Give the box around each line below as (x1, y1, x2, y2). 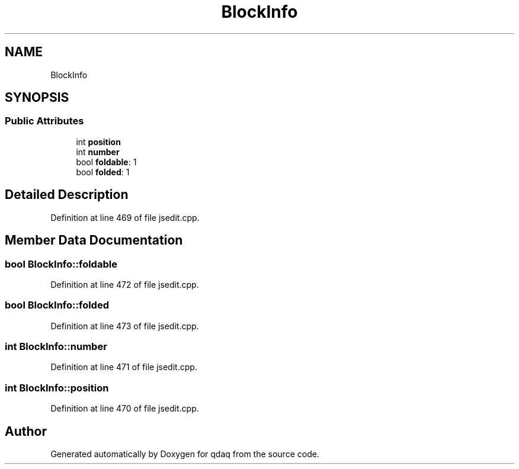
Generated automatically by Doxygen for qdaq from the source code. (50, 448, 319, 459)
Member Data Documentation (5, 233, 183, 248)
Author (5, 423, 47, 439)
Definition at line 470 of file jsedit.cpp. (50, 403, 199, 414)
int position (76, 136, 121, 147)
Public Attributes (5, 115, 84, 127)
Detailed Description (5, 187, 129, 203)
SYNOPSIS (5, 90, 69, 105)
